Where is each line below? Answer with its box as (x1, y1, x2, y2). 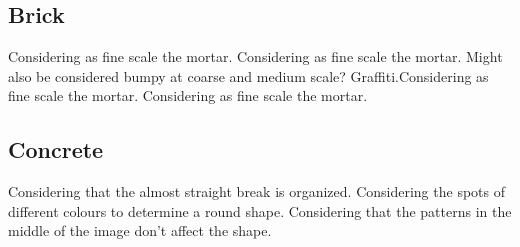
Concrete (8, 134, 104, 165)
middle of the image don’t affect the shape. (8, 220, 272, 241)
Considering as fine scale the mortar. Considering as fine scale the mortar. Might (8, 46, 503, 67)
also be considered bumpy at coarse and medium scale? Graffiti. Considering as (8, 65, 489, 86)
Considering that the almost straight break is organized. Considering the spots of (8, 181, 505, 202)
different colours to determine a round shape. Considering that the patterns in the (8, 200, 512, 221)
